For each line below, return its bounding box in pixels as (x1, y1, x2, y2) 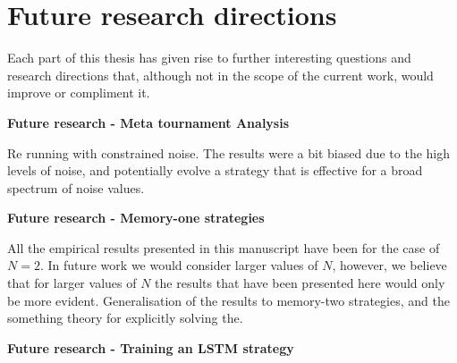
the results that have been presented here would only (155, 274, 445, 292)
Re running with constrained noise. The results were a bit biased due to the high (7, 143, 451, 162)
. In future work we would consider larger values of (39, 256, 318, 274)
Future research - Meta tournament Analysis (7, 113, 290, 131)
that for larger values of (7, 274, 137, 292)
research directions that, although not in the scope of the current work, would (7, 65, 434, 84)
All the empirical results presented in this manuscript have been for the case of (7, 238, 440, 257)
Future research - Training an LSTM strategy (7, 338, 294, 357)
